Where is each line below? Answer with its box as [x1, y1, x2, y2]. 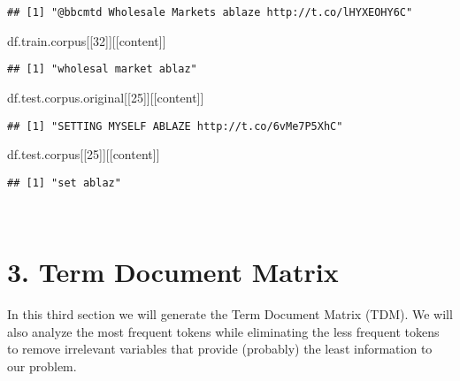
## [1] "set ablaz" [7, 176, 121, 189]
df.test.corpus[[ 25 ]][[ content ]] [7, 145, 160, 164]
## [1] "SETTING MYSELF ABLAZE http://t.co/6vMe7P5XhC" [7, 119, 343, 133]
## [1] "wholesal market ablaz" [7, 63, 197, 76]
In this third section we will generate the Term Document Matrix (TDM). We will [7, 305, 453, 324]
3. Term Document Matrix [7, 254, 339, 290]
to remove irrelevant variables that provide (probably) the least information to [7, 339, 433, 358]
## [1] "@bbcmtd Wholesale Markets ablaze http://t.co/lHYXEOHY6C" [7, 6, 413, 19]
